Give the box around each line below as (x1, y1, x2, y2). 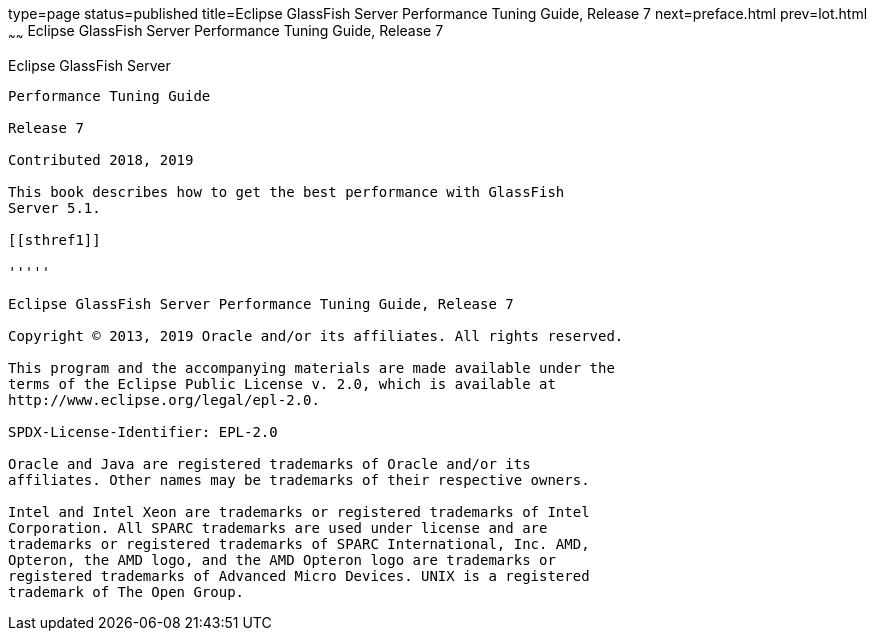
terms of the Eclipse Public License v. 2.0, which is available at (8, 375, 556, 392)
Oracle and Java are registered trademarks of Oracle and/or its (8, 455, 531, 472)
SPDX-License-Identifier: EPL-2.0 (8, 423, 278, 440)
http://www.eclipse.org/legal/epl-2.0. (8, 391, 320, 408)
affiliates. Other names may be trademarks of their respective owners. (8, 471, 590, 488)
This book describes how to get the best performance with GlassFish (8, 183, 565, 200)
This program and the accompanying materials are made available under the (8, 359, 615, 376)
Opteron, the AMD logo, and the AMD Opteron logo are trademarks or (8, 551, 556, 568)
